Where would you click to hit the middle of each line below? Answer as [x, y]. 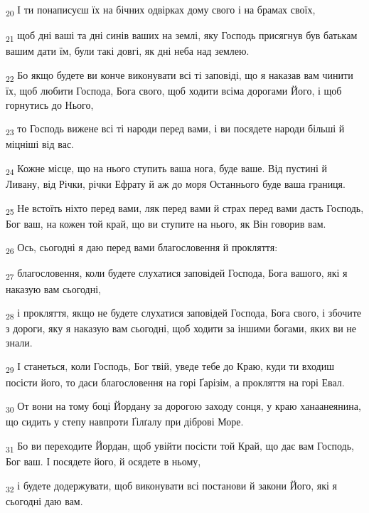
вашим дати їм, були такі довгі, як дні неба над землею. [128, 51]
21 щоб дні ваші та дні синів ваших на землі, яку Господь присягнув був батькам [182, 36]
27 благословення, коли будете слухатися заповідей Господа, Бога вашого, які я [177, 274]
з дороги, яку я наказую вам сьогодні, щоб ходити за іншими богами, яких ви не [181, 328]
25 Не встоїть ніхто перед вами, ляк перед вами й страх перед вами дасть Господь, [185, 208]
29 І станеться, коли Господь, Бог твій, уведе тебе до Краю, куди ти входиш [170, 367]
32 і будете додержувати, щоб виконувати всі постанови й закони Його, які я [171, 486]
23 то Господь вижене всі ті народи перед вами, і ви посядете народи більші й [175, 129]
